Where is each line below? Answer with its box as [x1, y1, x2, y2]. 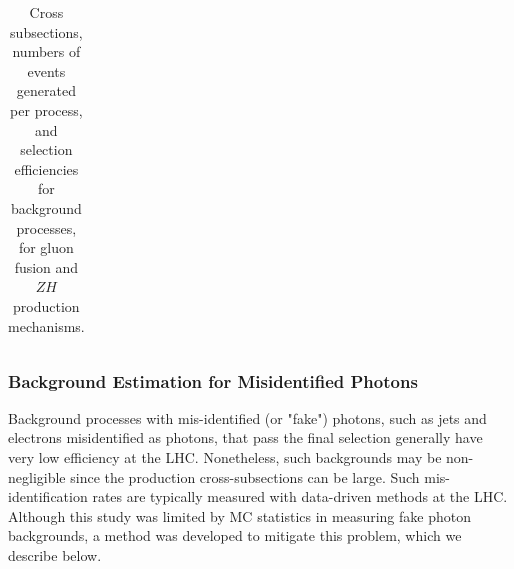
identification [8, 486, 88, 507]
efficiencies [14, 158, 79, 179]
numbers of [12, 41, 81, 62]
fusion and [14, 256, 79, 277]
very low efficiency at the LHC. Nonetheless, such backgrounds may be [8, 447, 442, 467]
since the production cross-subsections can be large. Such [70, 466, 420, 487]
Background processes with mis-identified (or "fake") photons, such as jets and [8, 407, 487, 428]
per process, [10, 99, 83, 120]
